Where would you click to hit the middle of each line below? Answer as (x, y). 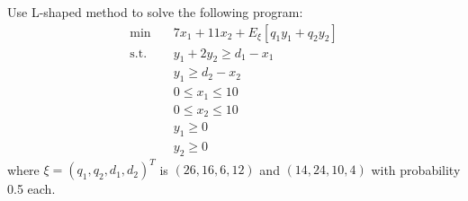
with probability (416, 169)
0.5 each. (31, 189)
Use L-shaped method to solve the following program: (155, 12)
